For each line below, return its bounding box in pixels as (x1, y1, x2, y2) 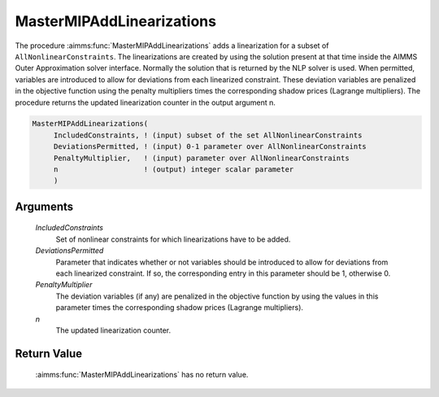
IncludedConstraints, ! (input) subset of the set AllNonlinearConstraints (53, 130, 363, 140)
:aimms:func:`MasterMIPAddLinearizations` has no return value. (35, 370, 249, 380)
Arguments (15, 199, 74, 213)
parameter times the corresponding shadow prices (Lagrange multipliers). (55, 303, 304, 312)
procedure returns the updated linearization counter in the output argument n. (15, 98, 276, 107)
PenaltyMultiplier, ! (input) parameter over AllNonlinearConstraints (53, 153, 350, 163)
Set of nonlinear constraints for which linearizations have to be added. (55, 234, 291, 244)
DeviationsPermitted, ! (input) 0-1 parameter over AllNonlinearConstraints (53, 142, 367, 151)
